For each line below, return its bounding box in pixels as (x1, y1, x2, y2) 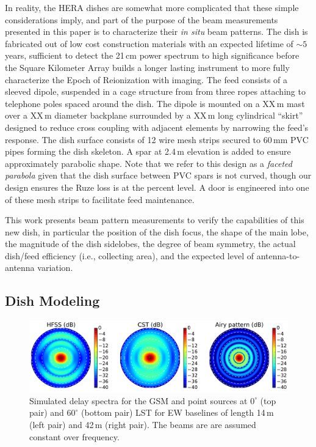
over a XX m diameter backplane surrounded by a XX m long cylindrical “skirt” (5, 109, 303, 122)
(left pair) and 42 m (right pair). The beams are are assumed (29, 418, 256, 430)
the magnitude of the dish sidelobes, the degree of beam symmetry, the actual (5, 237, 296, 250)
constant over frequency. (29, 430, 120, 443)
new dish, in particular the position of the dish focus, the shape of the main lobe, (5, 225, 309, 238)
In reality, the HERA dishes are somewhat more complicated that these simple (5, 1, 299, 13)
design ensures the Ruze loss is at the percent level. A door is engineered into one (5, 180, 309, 193)
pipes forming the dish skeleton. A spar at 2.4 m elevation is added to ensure (5, 145, 291, 158)
